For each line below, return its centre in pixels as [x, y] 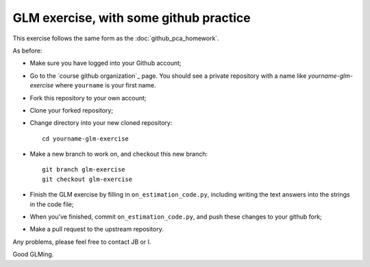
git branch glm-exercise [84, 170]
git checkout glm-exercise [87, 179]
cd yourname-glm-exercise [86, 139]
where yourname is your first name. [106, 85]
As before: [27, 51]
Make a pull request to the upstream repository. [97, 229]
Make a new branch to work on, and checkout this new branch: [119, 154]
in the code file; [52, 204]
